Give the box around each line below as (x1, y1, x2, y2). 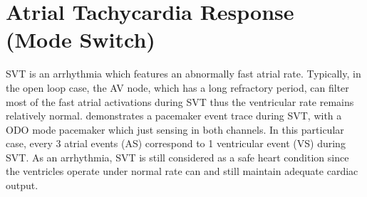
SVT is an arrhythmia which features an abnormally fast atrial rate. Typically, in (6, 66, 361, 81)
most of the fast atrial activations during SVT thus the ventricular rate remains (6, 94, 354, 109)
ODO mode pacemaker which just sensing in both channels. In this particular (6, 122, 344, 137)
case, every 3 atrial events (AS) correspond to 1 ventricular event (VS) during (6, 136, 346, 151)
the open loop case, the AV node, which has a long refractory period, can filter (6, 80, 349, 95)
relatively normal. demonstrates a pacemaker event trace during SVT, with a (6, 108, 342, 123)
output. (6, 178, 38, 193)
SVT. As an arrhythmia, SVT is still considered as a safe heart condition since (6, 149, 349, 164)
